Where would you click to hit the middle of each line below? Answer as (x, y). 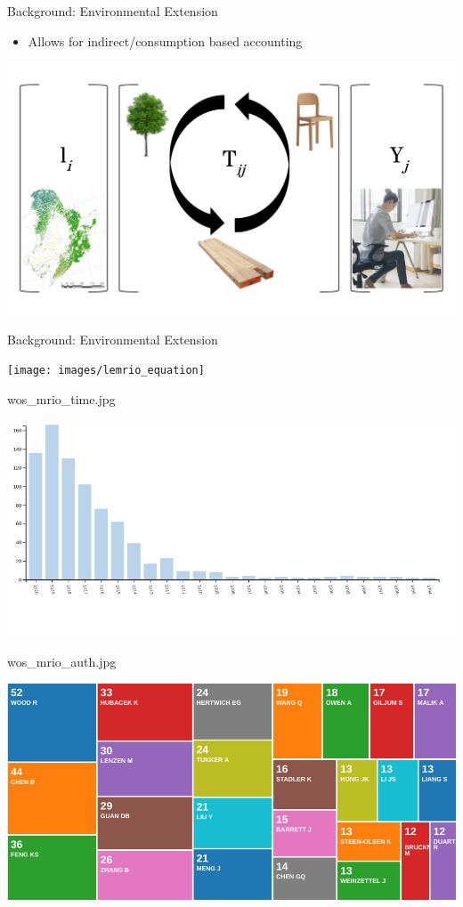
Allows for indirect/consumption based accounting (165, 40)
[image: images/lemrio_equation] (106, 371)
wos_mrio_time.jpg (61, 399)
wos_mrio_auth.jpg (62, 662)
